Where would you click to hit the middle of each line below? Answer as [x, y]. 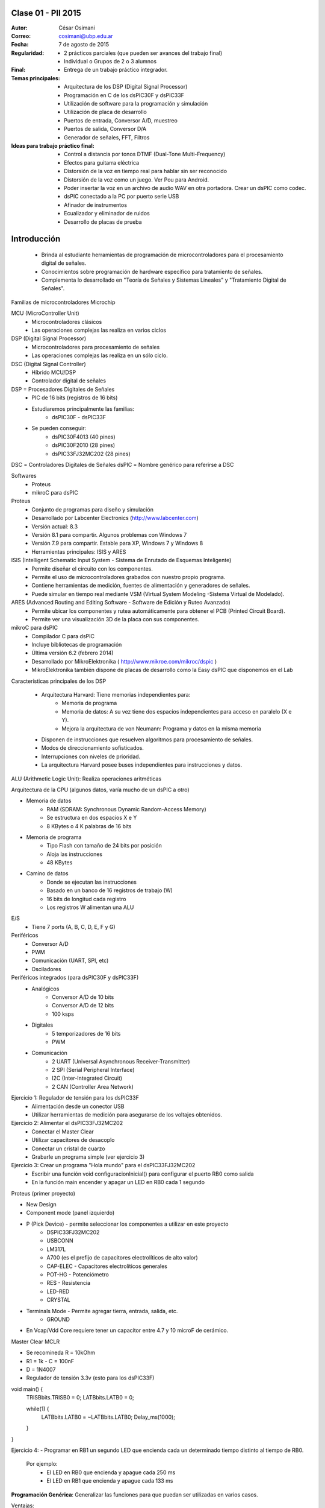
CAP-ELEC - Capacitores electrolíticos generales [107, 1266]
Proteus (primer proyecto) [43, 1193]
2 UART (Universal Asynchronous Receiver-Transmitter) [121, 1061]
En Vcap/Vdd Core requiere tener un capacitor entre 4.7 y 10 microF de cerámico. [127, 1331]
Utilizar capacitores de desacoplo [73, 1140]
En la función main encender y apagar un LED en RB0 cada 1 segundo [118, 1182]
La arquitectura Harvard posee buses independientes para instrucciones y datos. [142, 765]
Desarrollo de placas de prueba [103, 222]
